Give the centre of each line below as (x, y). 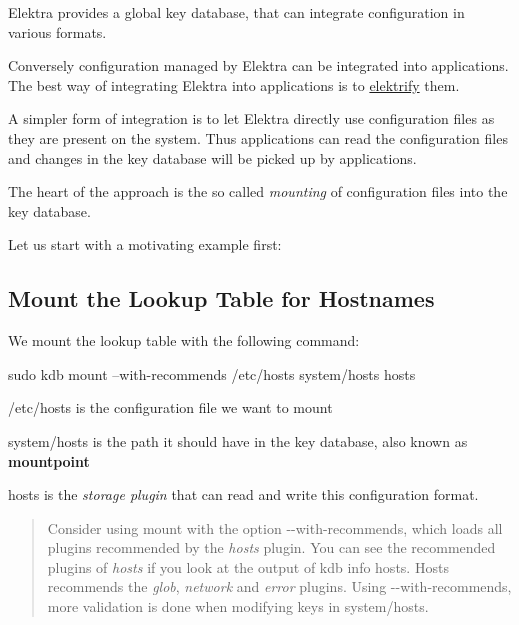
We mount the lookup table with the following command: (184, 340)
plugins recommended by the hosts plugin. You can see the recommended (271, 547)
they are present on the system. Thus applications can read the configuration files (258, 137)
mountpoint (49, 460)
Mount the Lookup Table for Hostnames (221, 298)
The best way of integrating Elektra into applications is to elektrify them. (234, 84)
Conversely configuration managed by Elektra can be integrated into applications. (258, 65)
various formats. (57, 31)
